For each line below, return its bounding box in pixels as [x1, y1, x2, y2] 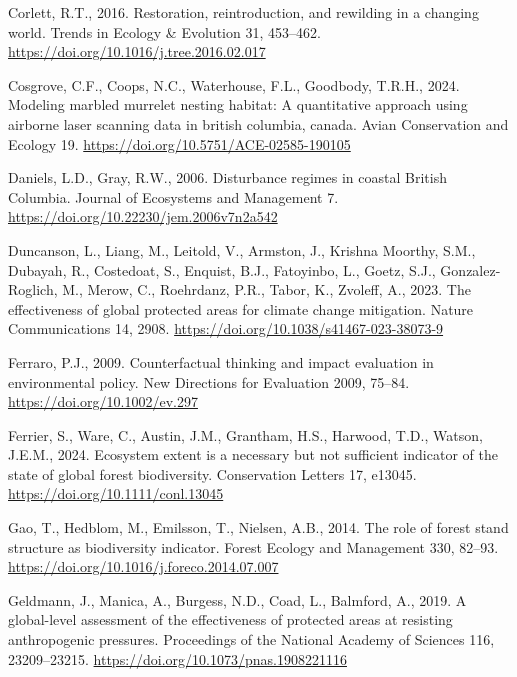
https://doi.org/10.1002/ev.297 [8, 391, 198, 412]
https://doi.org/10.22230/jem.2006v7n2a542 [8, 206, 278, 227]
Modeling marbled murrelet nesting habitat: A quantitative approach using [8, 94, 468, 115]
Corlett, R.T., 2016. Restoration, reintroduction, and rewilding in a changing [8, 2, 479, 22]
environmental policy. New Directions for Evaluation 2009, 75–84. [8, 371, 410, 392]
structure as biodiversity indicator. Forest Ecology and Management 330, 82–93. [8, 536, 499, 557]
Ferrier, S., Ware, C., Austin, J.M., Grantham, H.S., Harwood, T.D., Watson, [8, 424, 483, 445]
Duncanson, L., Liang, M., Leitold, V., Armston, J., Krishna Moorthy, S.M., [8, 239, 476, 260]
